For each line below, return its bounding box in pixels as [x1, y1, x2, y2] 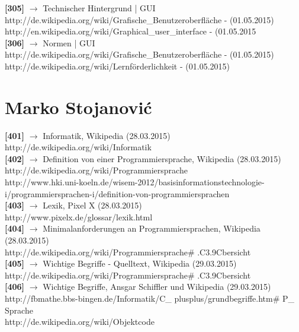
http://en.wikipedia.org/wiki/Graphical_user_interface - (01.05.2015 [5, 25, 256, 37]
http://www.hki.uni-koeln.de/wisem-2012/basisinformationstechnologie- [5, 176, 265, 188]
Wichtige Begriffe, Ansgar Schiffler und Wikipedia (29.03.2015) [43, 280, 271, 293]
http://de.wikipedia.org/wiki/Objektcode [5, 315, 155, 328]
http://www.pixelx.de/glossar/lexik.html [5, 210, 153, 223]
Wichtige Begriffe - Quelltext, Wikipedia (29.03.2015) [43, 257, 237, 270]
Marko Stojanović [5, 94, 152, 119]
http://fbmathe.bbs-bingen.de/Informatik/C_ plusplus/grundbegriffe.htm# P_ [5, 292, 295, 304]
